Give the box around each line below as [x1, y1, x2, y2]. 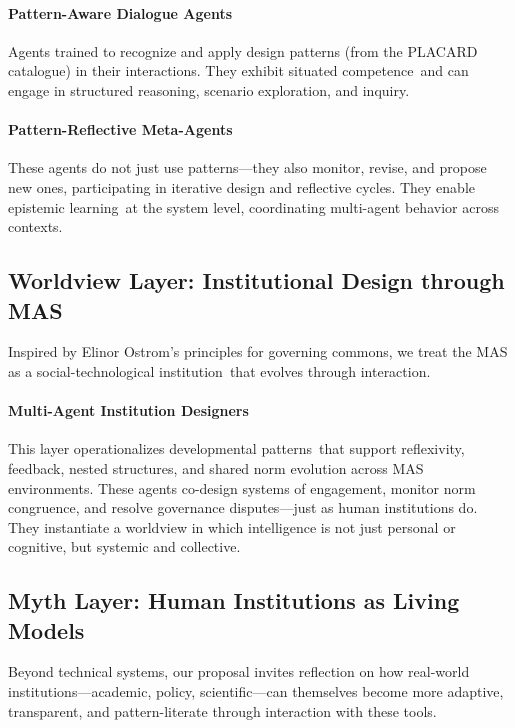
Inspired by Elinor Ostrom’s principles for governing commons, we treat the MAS [8, 341, 508, 362]
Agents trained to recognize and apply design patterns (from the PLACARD [8, 40, 478, 61]
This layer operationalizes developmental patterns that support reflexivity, [8, 438, 465, 459]
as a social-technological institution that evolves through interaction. [8, 360, 431, 381]
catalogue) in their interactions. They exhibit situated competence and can [8, 60, 469, 81]
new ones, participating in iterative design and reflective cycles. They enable [8, 176, 475, 197]
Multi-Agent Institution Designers [8, 400, 249, 421]
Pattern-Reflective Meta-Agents [8, 119, 233, 140]
